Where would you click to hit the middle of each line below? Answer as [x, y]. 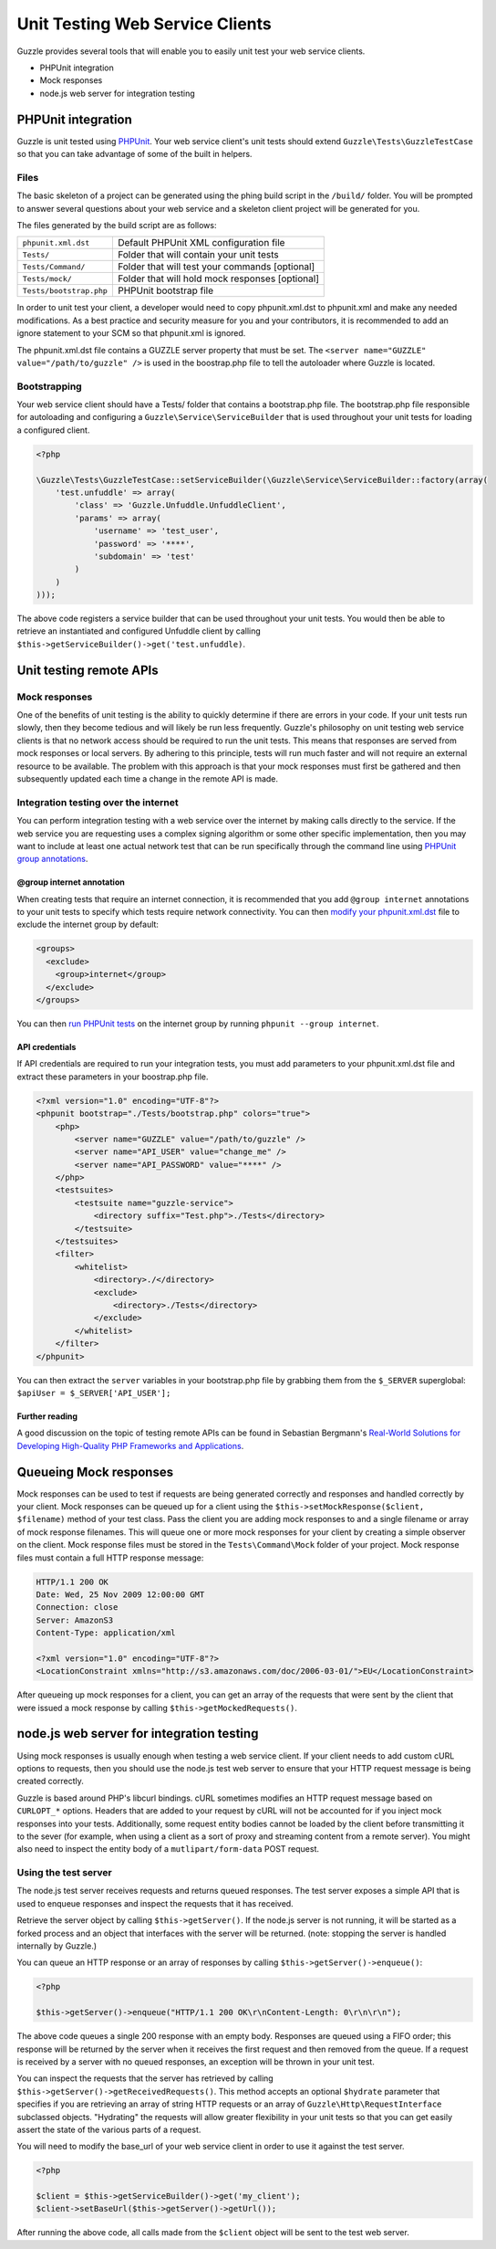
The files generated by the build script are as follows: [117, 225]
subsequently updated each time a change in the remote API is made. [147, 778]
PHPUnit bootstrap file [165, 290]
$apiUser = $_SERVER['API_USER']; [94, 1393]
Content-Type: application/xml [106, 1633]
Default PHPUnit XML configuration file [201, 243]
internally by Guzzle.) [57, 1946]
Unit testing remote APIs [88, 670]
